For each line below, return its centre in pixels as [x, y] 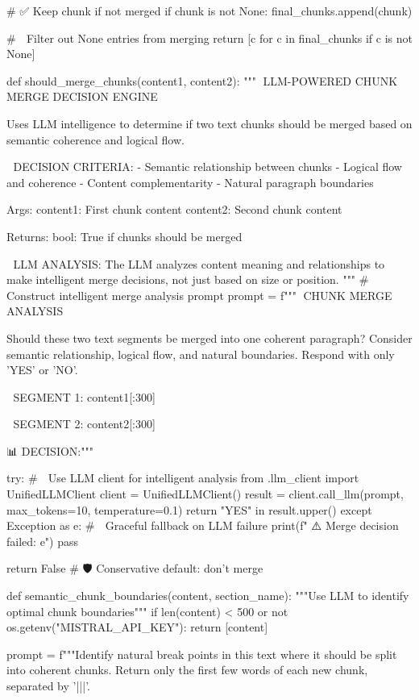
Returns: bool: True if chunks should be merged [124, 236]
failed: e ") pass [43, 541]
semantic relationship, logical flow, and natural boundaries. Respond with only [201, 354]
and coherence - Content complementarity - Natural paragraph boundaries [190, 182]
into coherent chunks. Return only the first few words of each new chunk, [187, 670]
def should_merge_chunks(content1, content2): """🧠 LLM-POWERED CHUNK [202, 80]
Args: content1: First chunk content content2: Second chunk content [174, 209]
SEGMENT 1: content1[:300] [84, 396]
